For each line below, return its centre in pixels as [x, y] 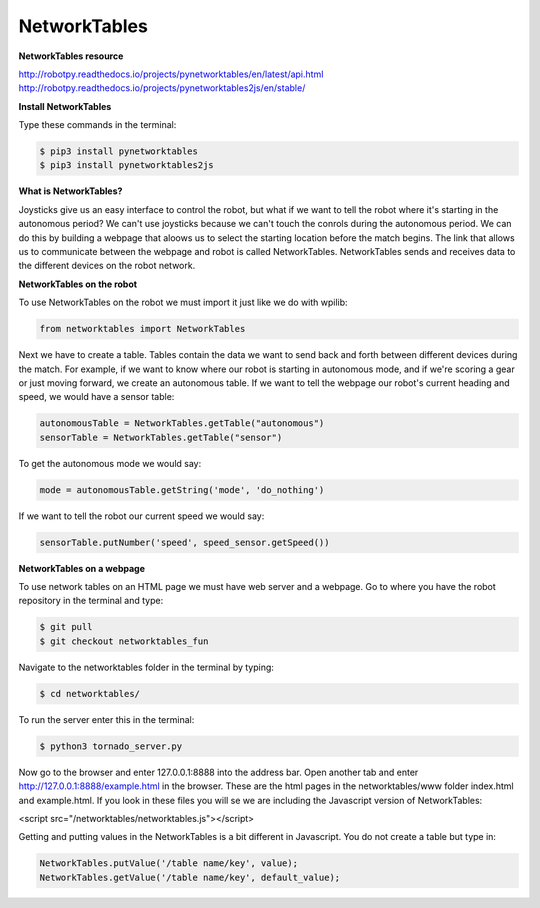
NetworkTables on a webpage [81, 568]
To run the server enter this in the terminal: [106, 719]
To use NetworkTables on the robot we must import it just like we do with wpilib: [183, 302]
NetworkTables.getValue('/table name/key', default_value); [190, 877]
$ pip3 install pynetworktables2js [126, 165]
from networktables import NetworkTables [142, 329]
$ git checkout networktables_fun [124, 641]
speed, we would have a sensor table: [96, 397]
